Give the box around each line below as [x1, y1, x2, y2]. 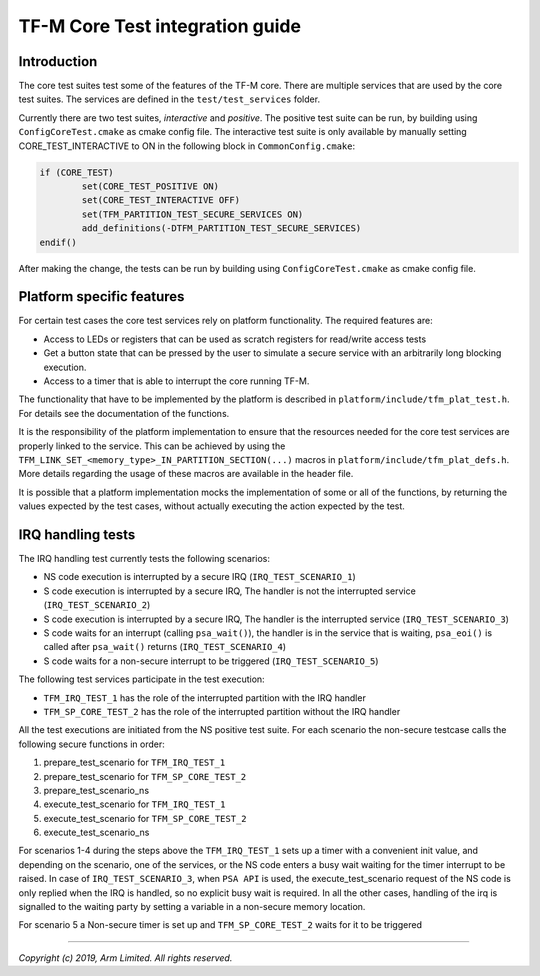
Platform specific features [18, 288, 185, 305]
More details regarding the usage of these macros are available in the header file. [18, 468, 354, 480]
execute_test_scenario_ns [43, 826, 150, 839]
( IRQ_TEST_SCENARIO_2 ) [43, 599, 151, 611]
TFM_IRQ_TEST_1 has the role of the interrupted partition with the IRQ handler [43, 691, 367, 704]
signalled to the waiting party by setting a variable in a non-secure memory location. [18, 901, 366, 913]
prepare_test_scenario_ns [43, 784, 150, 796]
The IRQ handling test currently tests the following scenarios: [18, 553, 270, 565]
